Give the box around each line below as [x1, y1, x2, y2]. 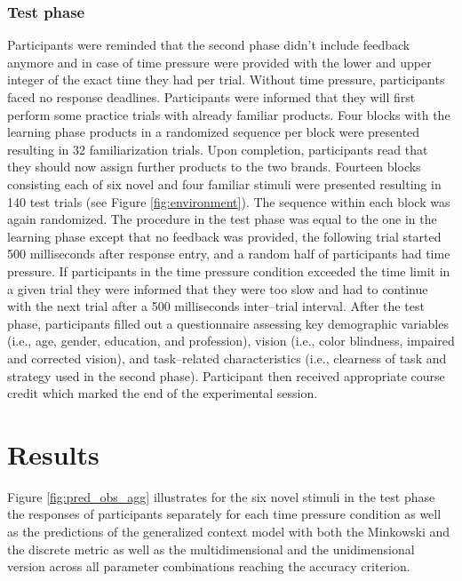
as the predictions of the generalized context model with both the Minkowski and [7, 522, 450, 540]
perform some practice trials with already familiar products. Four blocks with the [7, 105, 450, 123]
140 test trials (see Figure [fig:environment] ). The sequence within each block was [7, 192, 450, 211]
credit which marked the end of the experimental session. [7, 384, 318, 402]
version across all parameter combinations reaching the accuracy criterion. [7, 557, 410, 576]
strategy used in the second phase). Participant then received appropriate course [7, 366, 445, 385]
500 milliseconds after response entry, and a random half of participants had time [7, 244, 450, 263]
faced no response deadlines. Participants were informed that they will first [7, 88, 416, 106]
